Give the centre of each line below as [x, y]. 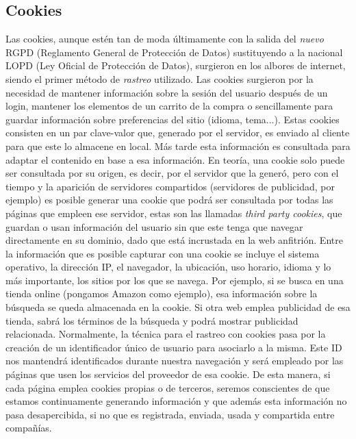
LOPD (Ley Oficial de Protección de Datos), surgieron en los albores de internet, [176, 65]
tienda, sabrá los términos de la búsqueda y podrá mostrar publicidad [152, 320]
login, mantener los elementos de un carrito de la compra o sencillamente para [169, 106]
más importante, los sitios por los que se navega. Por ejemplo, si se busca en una [175, 280]
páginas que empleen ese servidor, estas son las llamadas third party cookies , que [174, 213]
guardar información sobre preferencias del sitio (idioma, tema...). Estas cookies [173, 119]
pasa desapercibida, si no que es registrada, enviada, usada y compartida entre [170, 414]
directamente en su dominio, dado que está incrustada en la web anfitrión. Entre [174, 240]
